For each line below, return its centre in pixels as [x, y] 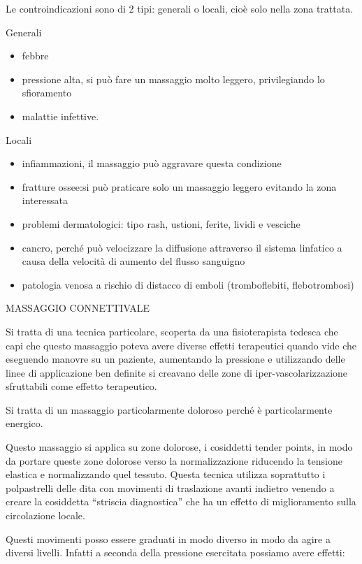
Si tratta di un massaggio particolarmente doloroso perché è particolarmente [169, 409]
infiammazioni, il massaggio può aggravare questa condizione [152, 163]
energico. [24, 423]
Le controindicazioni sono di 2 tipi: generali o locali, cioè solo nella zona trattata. [180, 8]
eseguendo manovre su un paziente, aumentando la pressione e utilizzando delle [175, 359]
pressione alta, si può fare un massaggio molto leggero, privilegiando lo [173, 79]
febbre [35, 56]
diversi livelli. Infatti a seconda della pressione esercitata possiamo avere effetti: [175, 552]
